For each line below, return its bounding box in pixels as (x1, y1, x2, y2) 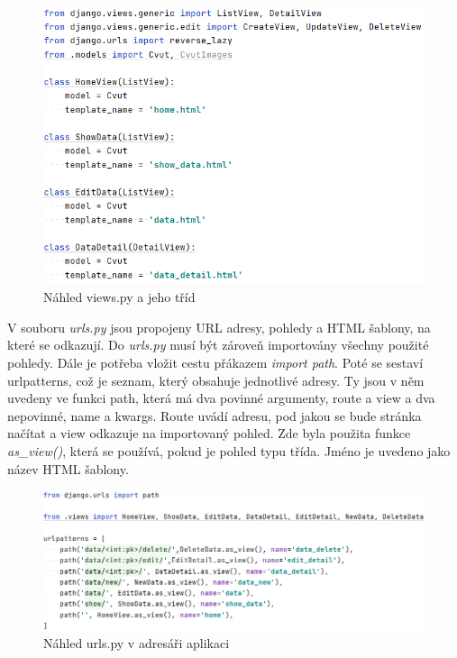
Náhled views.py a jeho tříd (43, 288, 196, 306)
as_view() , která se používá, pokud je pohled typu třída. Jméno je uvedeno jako (7, 442, 451, 461)
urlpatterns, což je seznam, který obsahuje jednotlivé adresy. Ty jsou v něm (7, 370, 425, 389)
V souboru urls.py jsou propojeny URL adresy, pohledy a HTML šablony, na (7, 317, 431, 336)
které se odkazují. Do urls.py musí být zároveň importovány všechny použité (7, 335, 429, 354)
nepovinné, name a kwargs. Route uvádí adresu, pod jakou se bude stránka (7, 406, 422, 425)
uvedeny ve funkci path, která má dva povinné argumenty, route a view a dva (7, 388, 435, 407)
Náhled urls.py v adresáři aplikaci (43, 634, 230, 653)
